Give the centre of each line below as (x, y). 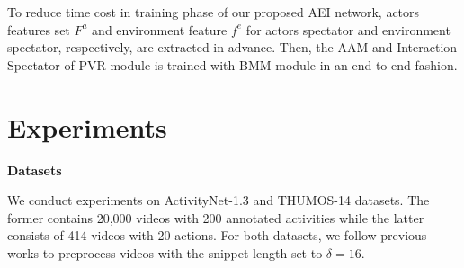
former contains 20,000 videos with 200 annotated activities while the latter (216, 217)
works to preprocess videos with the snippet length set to (165, 252)
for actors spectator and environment (348, 29)
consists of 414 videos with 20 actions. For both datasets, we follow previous (217, 235)
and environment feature (160, 29)
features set (39, 29)
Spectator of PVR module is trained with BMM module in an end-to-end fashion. (232, 64)
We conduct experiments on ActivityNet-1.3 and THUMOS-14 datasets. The (219, 200)
